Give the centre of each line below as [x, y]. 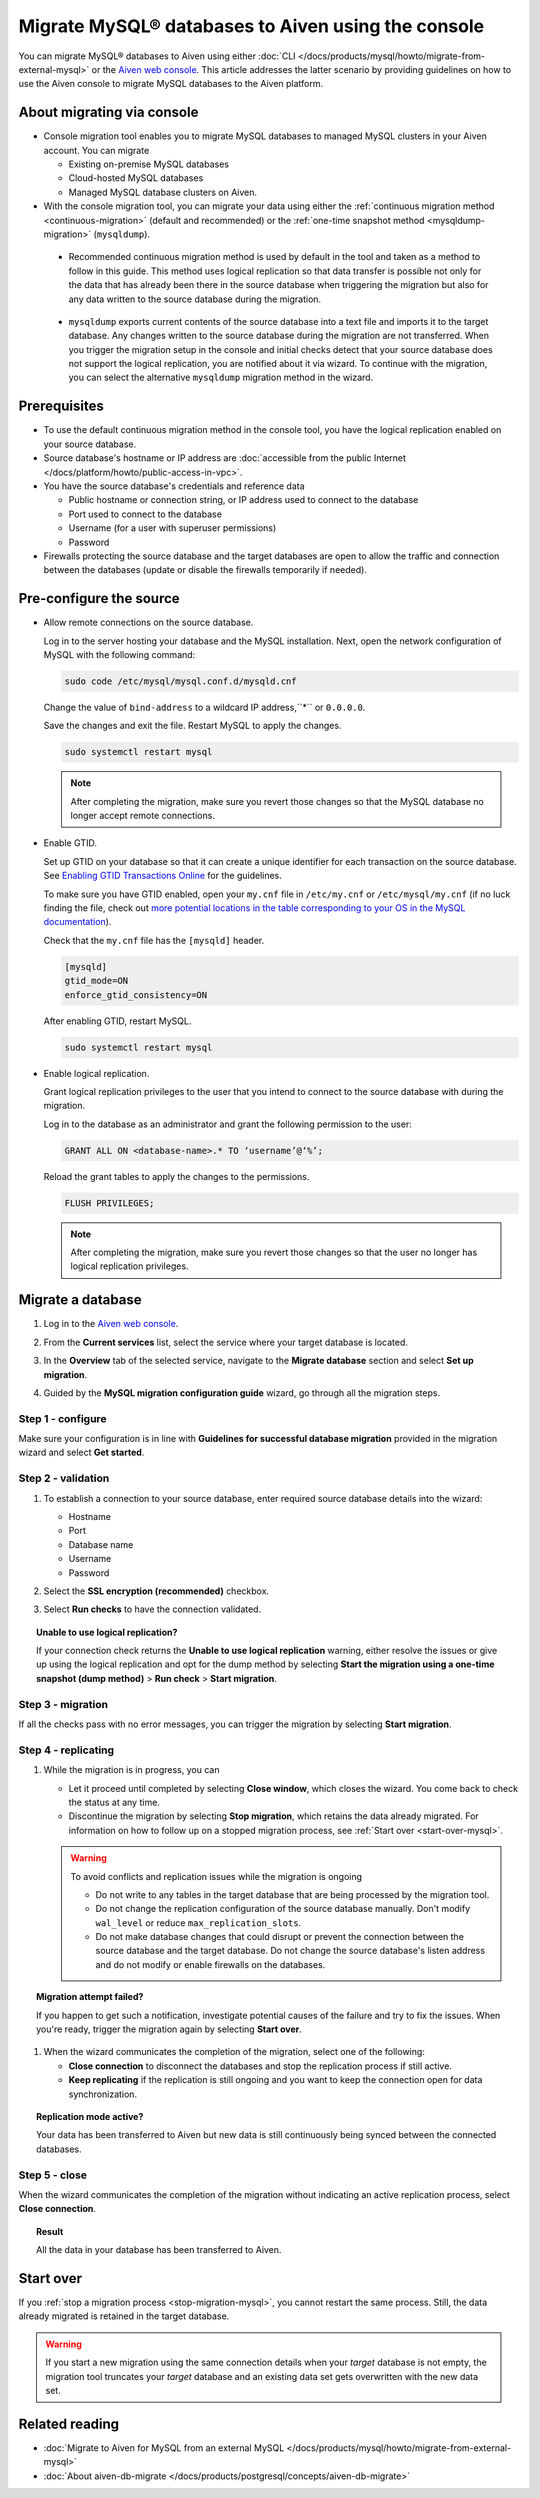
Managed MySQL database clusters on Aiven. [163, 192]
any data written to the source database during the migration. [195, 299]
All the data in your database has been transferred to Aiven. [159, 2250]
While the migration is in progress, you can [131, 1770]
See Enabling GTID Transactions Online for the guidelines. [162, 876]
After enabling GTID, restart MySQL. [117, 1021]
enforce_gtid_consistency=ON [136, 994]
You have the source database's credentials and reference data [174, 486]
